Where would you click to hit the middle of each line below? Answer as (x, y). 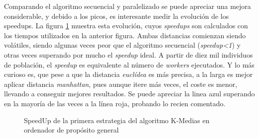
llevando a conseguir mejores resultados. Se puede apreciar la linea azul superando (129, 94)
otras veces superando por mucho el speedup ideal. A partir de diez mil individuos (129, 54)
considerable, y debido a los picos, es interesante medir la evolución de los (117, 16)
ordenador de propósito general (71, 130)
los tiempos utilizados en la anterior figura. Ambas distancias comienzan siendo (125, 35)
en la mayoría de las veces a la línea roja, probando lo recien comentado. (115, 103)
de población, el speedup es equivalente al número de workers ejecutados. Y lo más (129, 64)
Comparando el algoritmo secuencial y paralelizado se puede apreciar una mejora (128, 6)
